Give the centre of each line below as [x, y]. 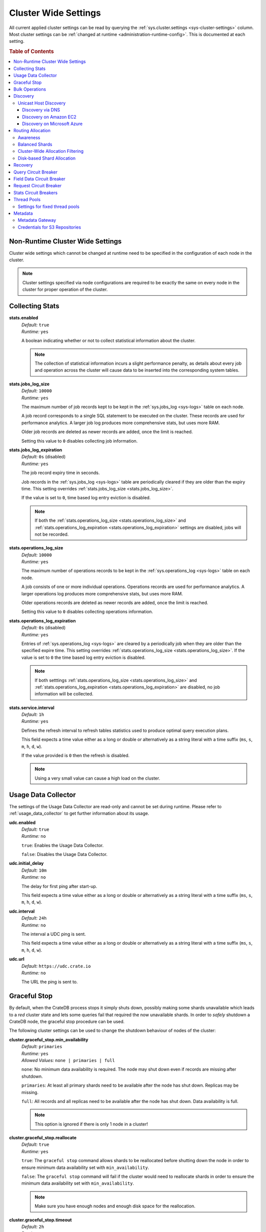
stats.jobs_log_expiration [36, 450]
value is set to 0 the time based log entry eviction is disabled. [83, 657]
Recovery [23, 165]
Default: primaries [42, 1047]
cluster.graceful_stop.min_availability [49, 1039]
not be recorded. [52, 534]
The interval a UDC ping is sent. [54, 934]
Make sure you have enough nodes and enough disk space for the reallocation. [115, 1206]
